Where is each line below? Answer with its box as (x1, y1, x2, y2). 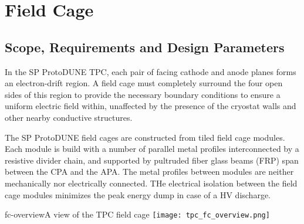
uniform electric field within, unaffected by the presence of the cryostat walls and (5, 100, 296, 112)
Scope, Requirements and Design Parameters (5, 38, 285, 56)
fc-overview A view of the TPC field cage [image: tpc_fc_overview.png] (5, 208, 270, 220)
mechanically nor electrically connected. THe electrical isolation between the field (5, 177, 298, 189)
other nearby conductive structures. (5, 111, 133, 123)
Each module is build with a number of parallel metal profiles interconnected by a (5, 142, 299, 155)
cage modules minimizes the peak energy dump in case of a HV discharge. (5, 188, 271, 201)
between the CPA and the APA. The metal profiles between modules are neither (5, 165, 294, 178)
